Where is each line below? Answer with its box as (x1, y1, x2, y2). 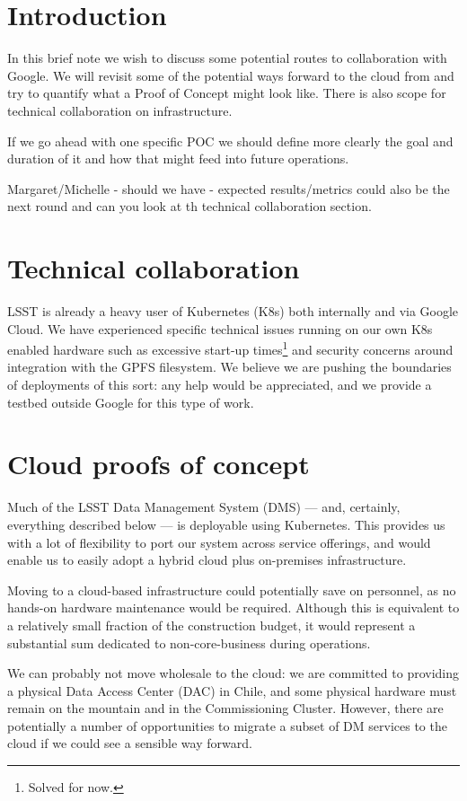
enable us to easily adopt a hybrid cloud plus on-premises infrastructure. (7, 550, 407, 569)
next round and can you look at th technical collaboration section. (7, 197, 372, 216)
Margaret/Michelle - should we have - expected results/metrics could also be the (7, 179, 450, 198)
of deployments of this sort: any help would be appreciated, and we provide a (7, 375, 432, 394)
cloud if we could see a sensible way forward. (7, 734, 252, 753)
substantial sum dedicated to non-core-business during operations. (7, 633, 371, 652)
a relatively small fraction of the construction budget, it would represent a (7, 615, 416, 634)
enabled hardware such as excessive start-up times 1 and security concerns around (7, 338, 454, 358)
